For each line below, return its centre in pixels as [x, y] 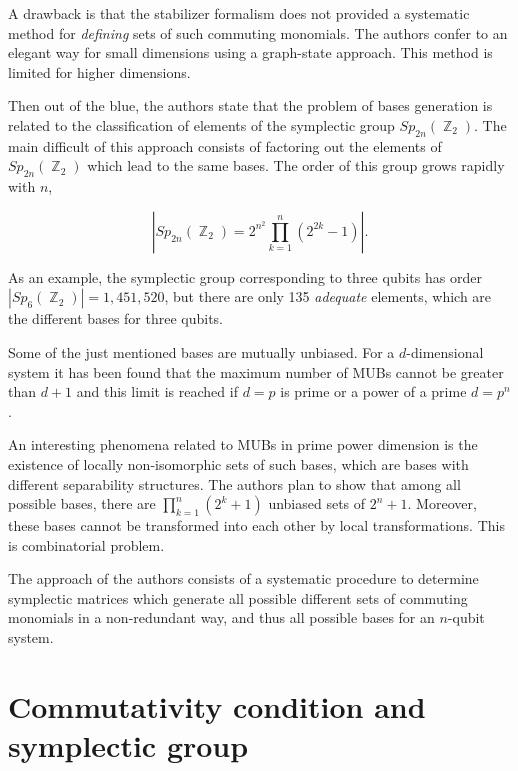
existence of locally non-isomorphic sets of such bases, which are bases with [238, 463]
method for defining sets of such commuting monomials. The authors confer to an [258, 32]
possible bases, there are [82, 503]
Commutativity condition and [217, 705]
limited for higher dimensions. [99, 71]
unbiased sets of [317, 503]
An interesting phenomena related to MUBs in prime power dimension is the [243, 444]
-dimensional [445, 351]
